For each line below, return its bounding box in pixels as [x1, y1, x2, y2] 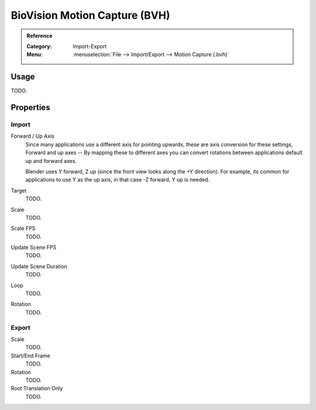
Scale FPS [11, 225, 36, 232]
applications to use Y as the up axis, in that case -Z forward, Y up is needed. [25, 176, 210, 183]
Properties [11, 102, 50, 112]
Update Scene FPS [11, 244, 57, 251]
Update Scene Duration [11, 262, 67, 269]
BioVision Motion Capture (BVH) [11, 9, 170, 22]
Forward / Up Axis [11, 132, 55, 140]
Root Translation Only [11, 385, 63, 392]
